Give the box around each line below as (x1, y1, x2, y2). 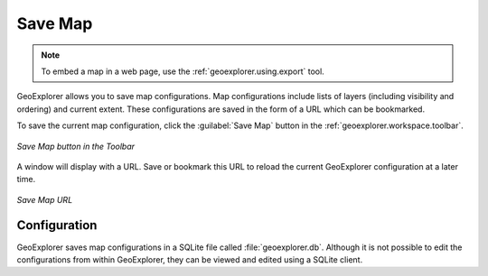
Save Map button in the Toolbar (16, 141, 136, 152)
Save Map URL (16, 194, 73, 205)
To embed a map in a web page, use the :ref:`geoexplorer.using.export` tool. (41, 66, 324, 77)
